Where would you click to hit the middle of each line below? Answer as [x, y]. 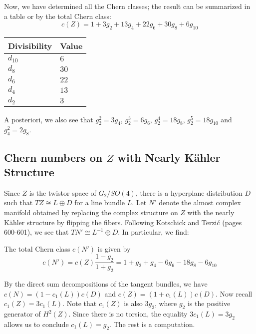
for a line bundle [100, 202]
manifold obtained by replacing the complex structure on [91, 212]
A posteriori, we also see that [49, 119]
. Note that [80, 303]
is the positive [209, 303]
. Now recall [234, 293]
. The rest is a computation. [152, 324]
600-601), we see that [36, 232]
